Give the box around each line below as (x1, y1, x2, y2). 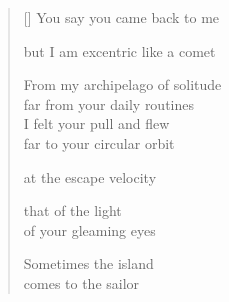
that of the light (23, 200, 122, 221)
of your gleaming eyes (23, 219, 156, 240)
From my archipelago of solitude (23, 74, 222, 95)
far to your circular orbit (23, 132, 175, 153)
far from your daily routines (23, 93, 195, 114)
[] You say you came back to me (23, 7, 220, 27)
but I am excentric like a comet (23, 40, 216, 61)
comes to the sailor (23, 272, 140, 293)
